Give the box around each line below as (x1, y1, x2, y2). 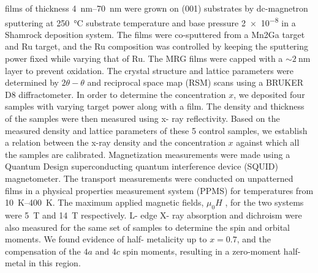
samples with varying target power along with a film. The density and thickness (5, 100, 305, 113)
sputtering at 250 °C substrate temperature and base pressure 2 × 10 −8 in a (5, 14, 296, 29)
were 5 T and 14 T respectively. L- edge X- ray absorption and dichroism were (5, 208, 302, 221)
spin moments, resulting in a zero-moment (123, 244, 281, 257)
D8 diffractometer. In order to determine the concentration (5, 88, 226, 100)
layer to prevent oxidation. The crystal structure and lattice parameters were (5, 64, 294, 77)
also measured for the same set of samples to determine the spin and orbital (5, 220, 290, 233)
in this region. (28, 256, 81, 269)
